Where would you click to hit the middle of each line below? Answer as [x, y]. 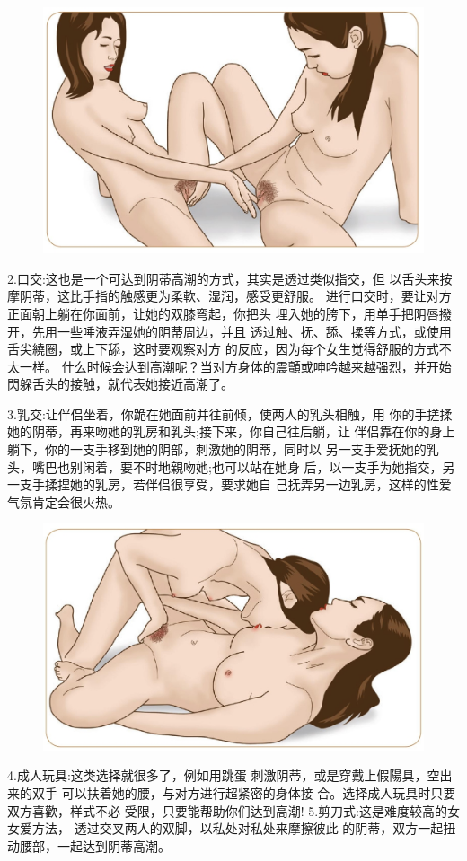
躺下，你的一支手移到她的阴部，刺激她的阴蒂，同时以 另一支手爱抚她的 [217, 449]
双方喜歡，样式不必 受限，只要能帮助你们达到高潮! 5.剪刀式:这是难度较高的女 [233, 810]
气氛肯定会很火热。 [64, 501]
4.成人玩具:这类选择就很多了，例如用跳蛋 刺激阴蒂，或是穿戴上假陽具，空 [224, 775]
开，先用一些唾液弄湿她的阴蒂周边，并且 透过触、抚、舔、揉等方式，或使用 [229, 331]
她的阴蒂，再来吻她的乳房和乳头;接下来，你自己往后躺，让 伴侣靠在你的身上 [231, 431]
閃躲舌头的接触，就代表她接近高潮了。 [120, 384]
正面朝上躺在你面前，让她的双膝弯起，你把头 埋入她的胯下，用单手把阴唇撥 [229, 313]
